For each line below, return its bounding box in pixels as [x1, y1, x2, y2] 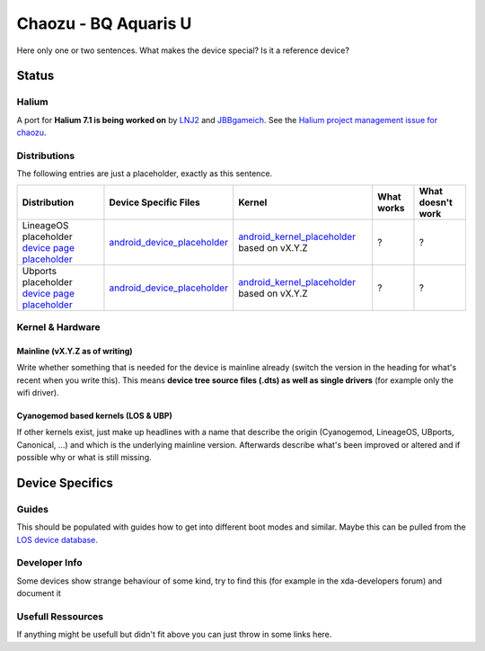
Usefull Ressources [16, 610, 103, 622]
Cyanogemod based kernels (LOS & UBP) [16, 410, 172, 421]
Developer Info [16, 557, 83, 569]
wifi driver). [16, 387, 59, 397]
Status [16, 68, 55, 84]
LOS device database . [16, 534, 99, 545]
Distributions [16, 149, 75, 162]
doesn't [419, 196, 453, 209]
